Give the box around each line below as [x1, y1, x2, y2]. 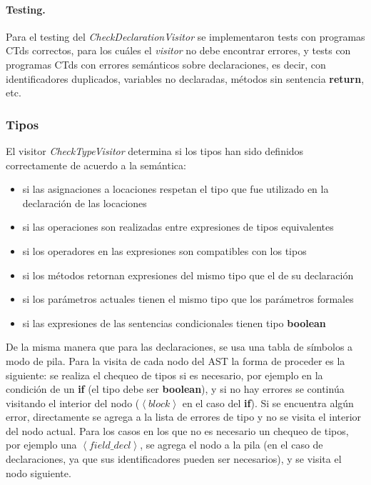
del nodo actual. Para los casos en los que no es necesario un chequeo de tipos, [6, 423, 349, 438]
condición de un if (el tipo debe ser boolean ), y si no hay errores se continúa [6, 381, 345, 396]
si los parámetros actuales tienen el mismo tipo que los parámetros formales [22, 291, 354, 306]
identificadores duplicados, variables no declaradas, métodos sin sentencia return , [6, 71, 365, 86]
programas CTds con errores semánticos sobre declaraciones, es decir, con [6, 56, 326, 71]
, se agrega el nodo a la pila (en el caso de [140, 437, 323, 452]
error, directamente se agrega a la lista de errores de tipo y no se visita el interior [6, 409, 362, 424]
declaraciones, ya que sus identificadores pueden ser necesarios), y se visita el [6, 451, 342, 466]
